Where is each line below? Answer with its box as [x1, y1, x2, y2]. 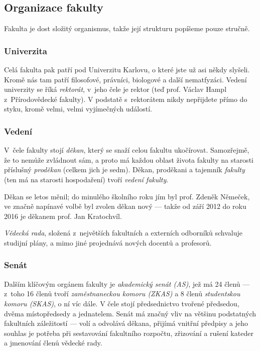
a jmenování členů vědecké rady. [4, 337, 102, 348]
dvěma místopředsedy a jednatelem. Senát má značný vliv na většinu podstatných [4, 308, 256, 318]
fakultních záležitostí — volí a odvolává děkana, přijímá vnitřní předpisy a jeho [4, 318, 248, 328]
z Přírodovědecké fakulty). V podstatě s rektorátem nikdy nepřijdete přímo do [4, 93, 247, 104]
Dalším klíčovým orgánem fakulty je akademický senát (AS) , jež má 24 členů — [4, 278, 250, 289]
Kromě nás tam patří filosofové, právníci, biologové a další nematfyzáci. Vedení [4, 74, 247, 84]
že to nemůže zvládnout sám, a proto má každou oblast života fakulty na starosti [4, 154, 253, 165]
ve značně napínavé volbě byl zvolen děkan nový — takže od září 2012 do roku [4, 201, 246, 211]
